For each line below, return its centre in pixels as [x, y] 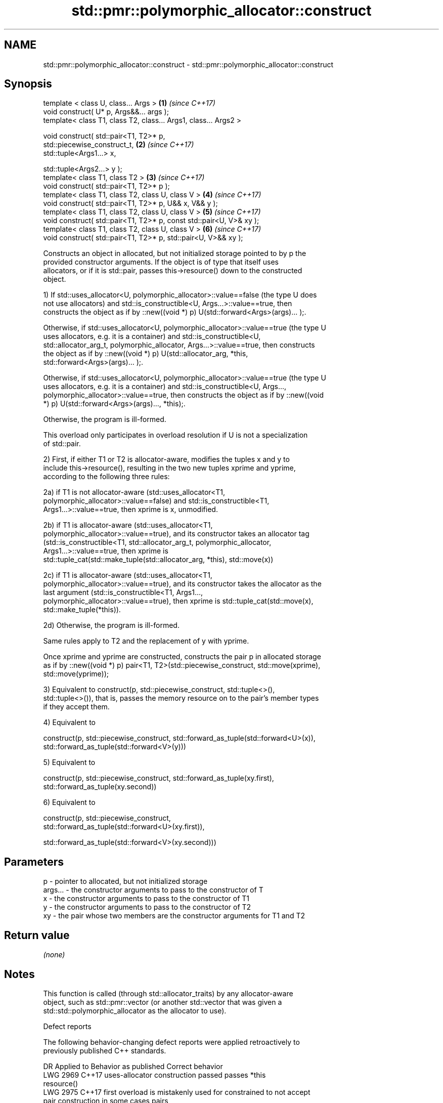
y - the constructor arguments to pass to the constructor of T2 [147, 907]
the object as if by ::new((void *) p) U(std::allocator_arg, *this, [146, 354]
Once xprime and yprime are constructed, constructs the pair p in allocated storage [182, 657]
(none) [54, 955]
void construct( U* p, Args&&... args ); [106, 112]
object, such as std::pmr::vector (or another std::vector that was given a [163, 1002]
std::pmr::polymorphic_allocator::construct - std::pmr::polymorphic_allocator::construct [188, 64]
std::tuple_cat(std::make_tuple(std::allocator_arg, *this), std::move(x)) [158, 560]
